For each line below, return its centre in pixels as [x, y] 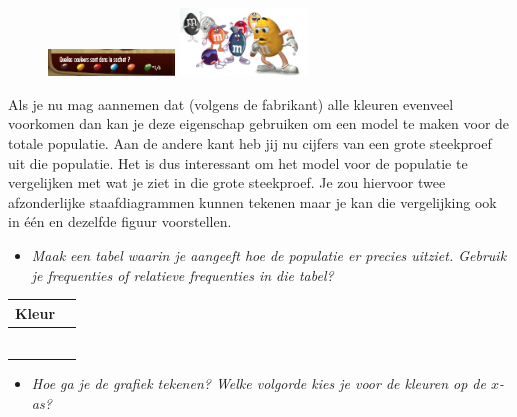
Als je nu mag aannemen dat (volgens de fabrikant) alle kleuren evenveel [231, 103]
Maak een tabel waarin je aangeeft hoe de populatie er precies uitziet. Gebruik [269, 254]
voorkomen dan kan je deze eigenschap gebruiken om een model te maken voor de [259, 123]
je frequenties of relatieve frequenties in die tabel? [182, 274]
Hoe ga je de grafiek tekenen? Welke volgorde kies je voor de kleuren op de [258, 383]
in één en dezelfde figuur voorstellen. [120, 221]
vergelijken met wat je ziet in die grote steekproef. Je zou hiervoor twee [227, 182]
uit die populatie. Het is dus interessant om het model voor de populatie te [238, 162]
